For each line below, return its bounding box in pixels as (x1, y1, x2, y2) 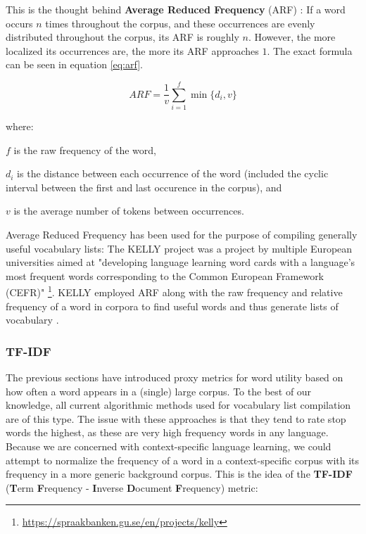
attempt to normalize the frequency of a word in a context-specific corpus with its (6, 452, 360, 467)
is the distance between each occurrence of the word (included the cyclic (17, 166, 329, 181)
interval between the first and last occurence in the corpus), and (6, 179, 282, 194)
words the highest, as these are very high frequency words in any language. (6, 425, 329, 440)
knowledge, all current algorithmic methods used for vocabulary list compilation (6, 398, 351, 412)
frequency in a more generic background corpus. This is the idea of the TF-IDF (6, 466, 353, 481)
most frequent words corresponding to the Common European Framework (6, 268, 324, 283)
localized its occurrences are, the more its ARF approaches (6, 43, 259, 58)
